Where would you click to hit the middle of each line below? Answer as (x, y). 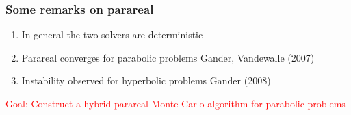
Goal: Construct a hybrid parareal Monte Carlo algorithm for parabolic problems (175, 103)
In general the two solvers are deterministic (112, 35)
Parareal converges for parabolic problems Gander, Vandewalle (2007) (168, 57)
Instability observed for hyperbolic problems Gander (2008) (146, 80)
